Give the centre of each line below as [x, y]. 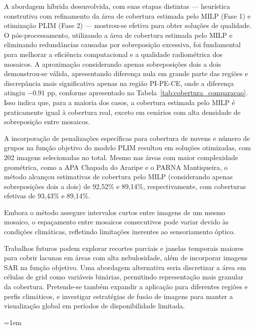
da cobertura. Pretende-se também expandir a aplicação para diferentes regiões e [126, 287]
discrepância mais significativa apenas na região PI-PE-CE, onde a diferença [119, 83]
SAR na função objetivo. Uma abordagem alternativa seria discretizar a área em [125, 267]
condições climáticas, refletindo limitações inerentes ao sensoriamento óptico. [120, 232]
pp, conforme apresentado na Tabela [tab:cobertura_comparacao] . [147, 93]
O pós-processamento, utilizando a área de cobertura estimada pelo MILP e [118, 35]
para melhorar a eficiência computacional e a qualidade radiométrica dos [113, 54]
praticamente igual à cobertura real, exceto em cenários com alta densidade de [122, 112]
